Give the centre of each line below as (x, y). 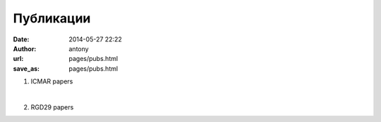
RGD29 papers (52, 107)
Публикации (52, 18)
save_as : (26, 68)
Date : (21, 39)
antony (79, 48)
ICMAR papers (52, 81)
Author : (25, 48)
